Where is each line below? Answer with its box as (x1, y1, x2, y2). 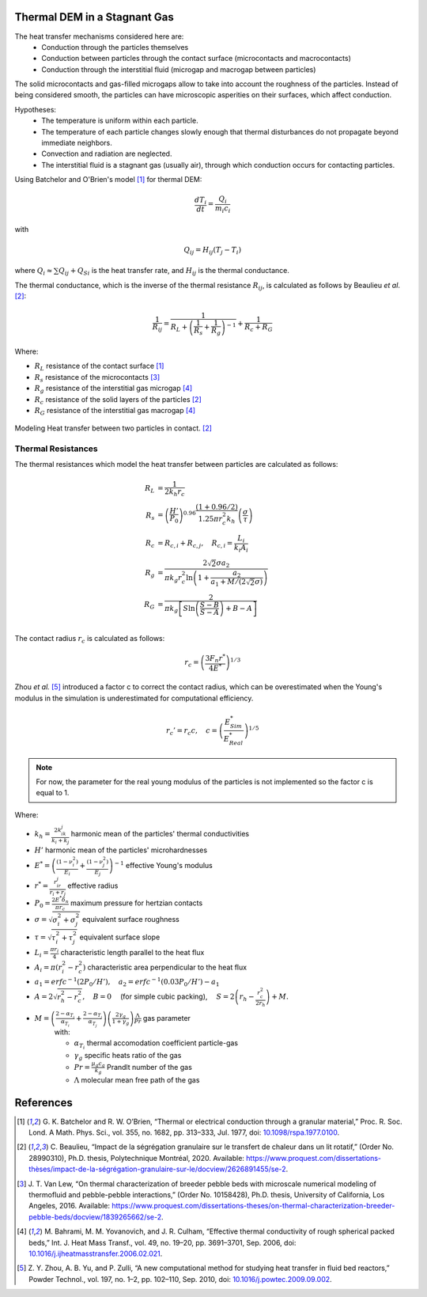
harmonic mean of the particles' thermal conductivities (70, 829, 249, 838)
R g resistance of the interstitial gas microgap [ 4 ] (34, 384, 193, 395)
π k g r (164, 573, 182, 584)
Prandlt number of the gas (107, 1062, 193, 1071)
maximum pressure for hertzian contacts (70, 898, 203, 908)
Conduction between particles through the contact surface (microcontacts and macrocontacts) (41, 54, 352, 63)
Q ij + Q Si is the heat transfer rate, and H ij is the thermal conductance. (58, 266, 290, 277)
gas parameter (142, 1013, 191, 1022)
